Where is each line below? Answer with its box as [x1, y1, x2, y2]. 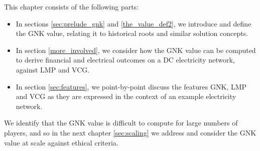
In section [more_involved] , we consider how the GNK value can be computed [16, 44, 256, 55]
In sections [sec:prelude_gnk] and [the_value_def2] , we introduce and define [16, 18, 251, 28]
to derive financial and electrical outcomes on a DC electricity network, [16, 54, 235, 65]
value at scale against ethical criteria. [4, 137, 118, 147]
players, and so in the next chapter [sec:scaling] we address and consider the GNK [4, 127, 256, 137]
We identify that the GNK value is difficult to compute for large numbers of [4, 117, 238, 128]
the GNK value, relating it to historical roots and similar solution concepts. [16, 28, 248, 38]
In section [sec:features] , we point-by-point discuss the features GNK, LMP [16, 81, 247, 91]
